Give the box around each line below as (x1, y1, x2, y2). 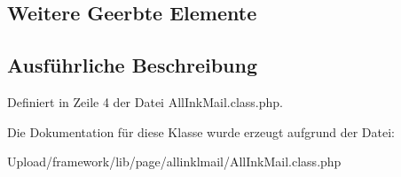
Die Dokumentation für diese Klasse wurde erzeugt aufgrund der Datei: (7, 122, 395, 141)
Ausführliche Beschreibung (7, 51, 257, 79)
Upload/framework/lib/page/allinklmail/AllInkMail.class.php (7, 152, 342, 171)
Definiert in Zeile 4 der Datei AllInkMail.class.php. (7, 92, 283, 111)
